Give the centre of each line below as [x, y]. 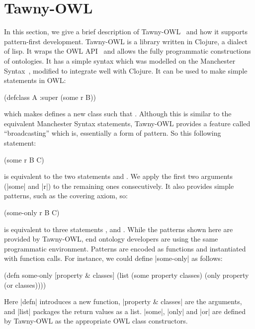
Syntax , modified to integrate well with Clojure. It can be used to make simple [126, 70]
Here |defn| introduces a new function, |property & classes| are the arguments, [123, 301]
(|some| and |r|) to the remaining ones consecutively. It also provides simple [119, 186]
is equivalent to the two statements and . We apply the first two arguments [119, 176]
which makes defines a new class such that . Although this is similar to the [118, 114]
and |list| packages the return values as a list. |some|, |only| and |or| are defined [125, 311]
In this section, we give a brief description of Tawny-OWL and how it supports [126, 32]
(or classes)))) [25, 285]
